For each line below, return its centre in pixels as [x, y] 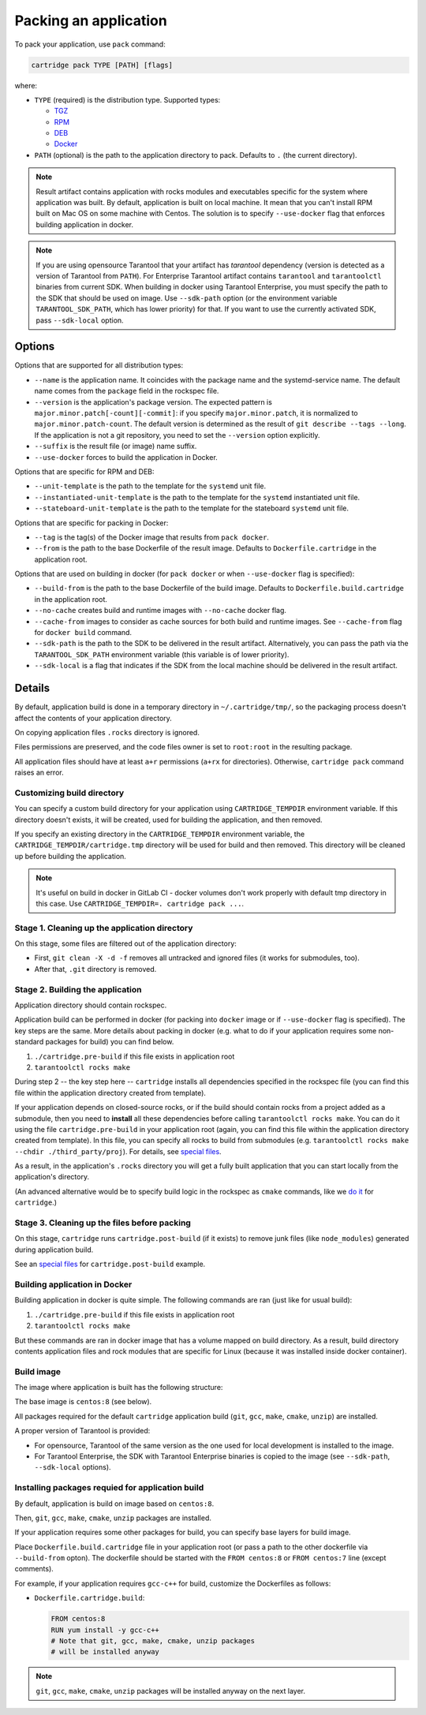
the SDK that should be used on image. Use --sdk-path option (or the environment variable [187, 298]
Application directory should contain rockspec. [91, 1005]
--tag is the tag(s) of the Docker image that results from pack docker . [152, 537]
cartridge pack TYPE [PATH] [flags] [102, 65]
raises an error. [39, 772]
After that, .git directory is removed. [95, 969]
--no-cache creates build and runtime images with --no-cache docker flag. [161, 611]
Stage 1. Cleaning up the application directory [104, 928]
